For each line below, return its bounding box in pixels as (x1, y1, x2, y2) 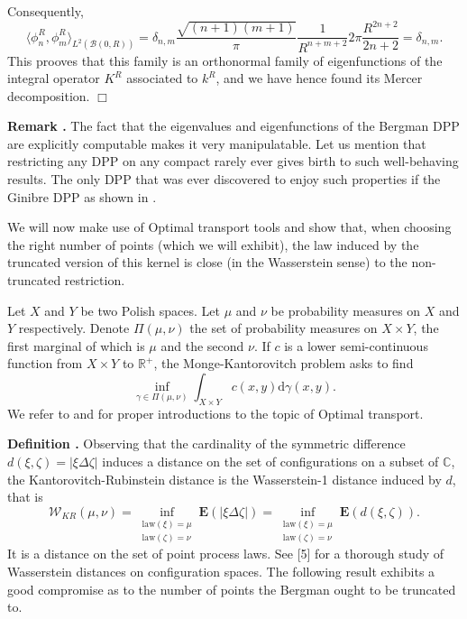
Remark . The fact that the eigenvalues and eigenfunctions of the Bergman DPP (7, 116, 460, 135)
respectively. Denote (18, 319, 130, 337)
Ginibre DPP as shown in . (7, 187, 157, 206)
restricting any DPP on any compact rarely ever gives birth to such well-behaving (7, 152, 459, 171)
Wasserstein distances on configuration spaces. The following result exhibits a (7, 562, 435, 581)
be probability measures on (270, 300, 421, 319)
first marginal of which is (7, 336, 145, 355)
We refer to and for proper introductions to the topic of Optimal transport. (7, 403, 424, 422)
